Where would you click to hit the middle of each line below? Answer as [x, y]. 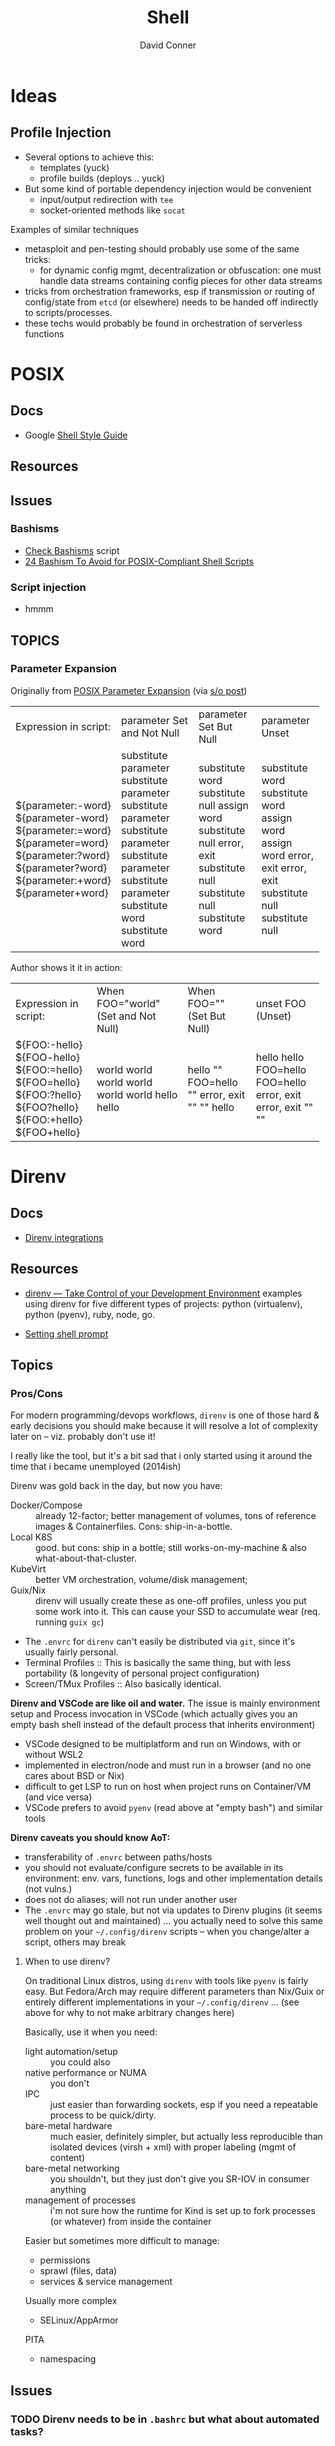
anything [68, 2190]
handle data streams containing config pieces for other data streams [181, 280]
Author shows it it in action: [66, 967]
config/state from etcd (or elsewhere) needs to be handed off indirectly [171, 302]
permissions [65, 2260]
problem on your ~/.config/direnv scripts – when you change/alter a [167, 1932]
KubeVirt [28, 1569]
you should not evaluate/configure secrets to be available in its [154, 1868]
